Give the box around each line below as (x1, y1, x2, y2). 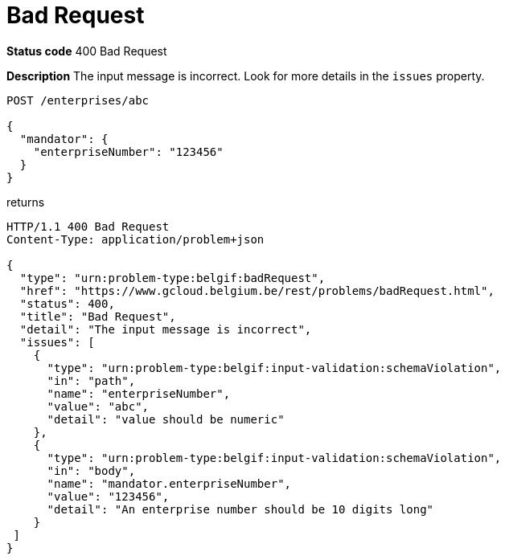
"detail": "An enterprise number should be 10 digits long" (47, 502, 434, 516)
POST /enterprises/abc (6, 93, 150, 107)
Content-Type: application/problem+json (6, 232, 265, 246)
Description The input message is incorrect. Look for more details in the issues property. (6, 68, 485, 83)
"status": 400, (19, 296, 115, 310)
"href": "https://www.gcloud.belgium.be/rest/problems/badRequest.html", (19, 284, 495, 297)
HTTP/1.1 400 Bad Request (6, 219, 170, 233)
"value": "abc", (47, 399, 150, 413)
